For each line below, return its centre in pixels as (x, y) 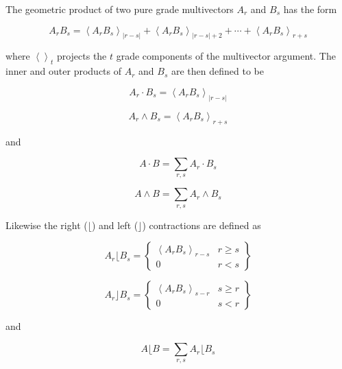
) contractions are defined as (201, 225)
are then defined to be (217, 71)
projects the (82, 56)
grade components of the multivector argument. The (226, 56)
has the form (310, 9)
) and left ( (115, 225)
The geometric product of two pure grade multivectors (120, 9)
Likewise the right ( (47, 225)
